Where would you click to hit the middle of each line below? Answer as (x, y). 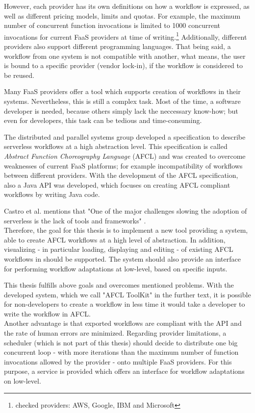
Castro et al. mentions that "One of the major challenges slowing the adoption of (126, 210)
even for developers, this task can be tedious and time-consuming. (103, 120)
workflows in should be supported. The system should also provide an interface (122, 258)
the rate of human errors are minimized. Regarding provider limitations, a (115, 333)
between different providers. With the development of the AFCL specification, (121, 175)
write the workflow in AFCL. (48, 313)
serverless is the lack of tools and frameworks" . (75, 220)
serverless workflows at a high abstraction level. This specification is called (116, 146)
